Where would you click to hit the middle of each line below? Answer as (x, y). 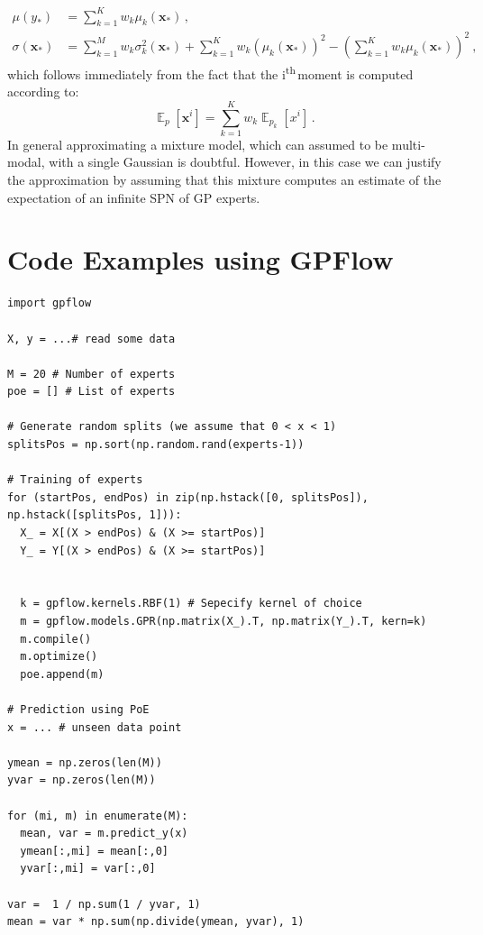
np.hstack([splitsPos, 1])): (95, 515)
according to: (43, 92)
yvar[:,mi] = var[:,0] (88, 869)
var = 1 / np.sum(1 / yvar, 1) (104, 904)
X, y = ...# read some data (91, 339)
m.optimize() (59, 657)
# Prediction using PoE (78, 709)
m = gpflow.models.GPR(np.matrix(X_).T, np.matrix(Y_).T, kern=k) (223, 622)
